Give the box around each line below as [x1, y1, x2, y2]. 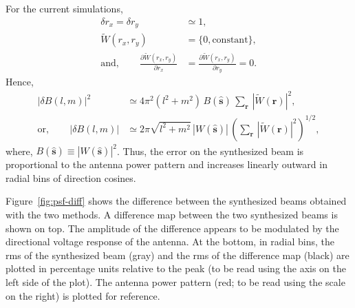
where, [6, 143, 33, 158]
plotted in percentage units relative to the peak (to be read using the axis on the [6, 261, 347, 276]
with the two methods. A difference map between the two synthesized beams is [6, 207, 338, 221]
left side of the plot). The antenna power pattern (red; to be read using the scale [6, 274, 345, 289]
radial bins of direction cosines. [6, 170, 136, 185]
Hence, [6, 74, 34, 89]
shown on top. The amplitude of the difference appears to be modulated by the [6, 220, 339, 235]
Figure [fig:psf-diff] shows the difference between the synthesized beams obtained [6, 194, 347, 208]
